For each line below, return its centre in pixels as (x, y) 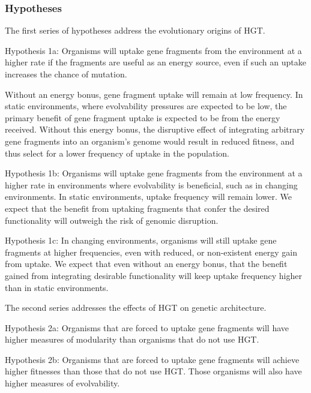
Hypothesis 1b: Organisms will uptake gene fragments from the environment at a (154, 173)
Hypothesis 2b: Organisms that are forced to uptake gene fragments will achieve (152, 359)
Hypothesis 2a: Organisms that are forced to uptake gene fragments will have (147, 327)
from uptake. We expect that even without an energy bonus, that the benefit (146, 264)
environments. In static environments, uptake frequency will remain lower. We (148, 196)
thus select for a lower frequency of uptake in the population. (117, 153)
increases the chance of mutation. (66, 74)
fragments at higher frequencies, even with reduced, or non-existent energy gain (151, 252)
